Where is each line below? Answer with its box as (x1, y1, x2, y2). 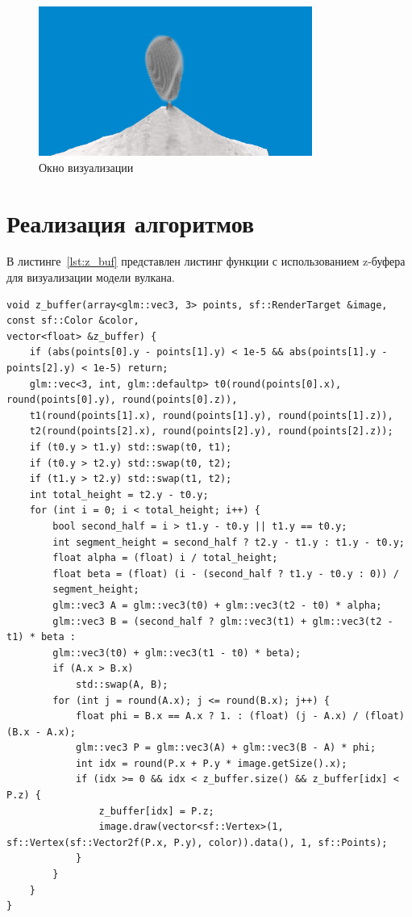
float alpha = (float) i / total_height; (52, 552, 278, 564)
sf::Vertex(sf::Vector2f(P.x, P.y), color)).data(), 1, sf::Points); (6, 836, 388, 848)
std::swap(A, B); (75, 678, 169, 690)
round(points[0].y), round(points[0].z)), (6, 394, 238, 406)
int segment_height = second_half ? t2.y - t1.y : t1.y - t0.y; (52, 536, 405, 548)
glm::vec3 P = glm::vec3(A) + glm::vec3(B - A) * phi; (75, 742, 377, 754)
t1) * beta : (6, 631, 76, 643)
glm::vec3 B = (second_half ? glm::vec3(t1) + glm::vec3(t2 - (52, 615, 393, 627)
